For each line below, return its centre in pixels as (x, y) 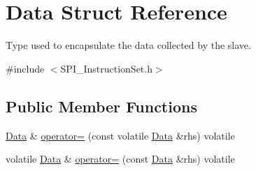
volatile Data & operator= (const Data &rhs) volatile (120, 159)
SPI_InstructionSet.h (106, 68)
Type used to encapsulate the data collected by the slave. (128, 45)
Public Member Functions (101, 106)
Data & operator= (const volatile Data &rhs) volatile (120, 135)
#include (25, 68)
